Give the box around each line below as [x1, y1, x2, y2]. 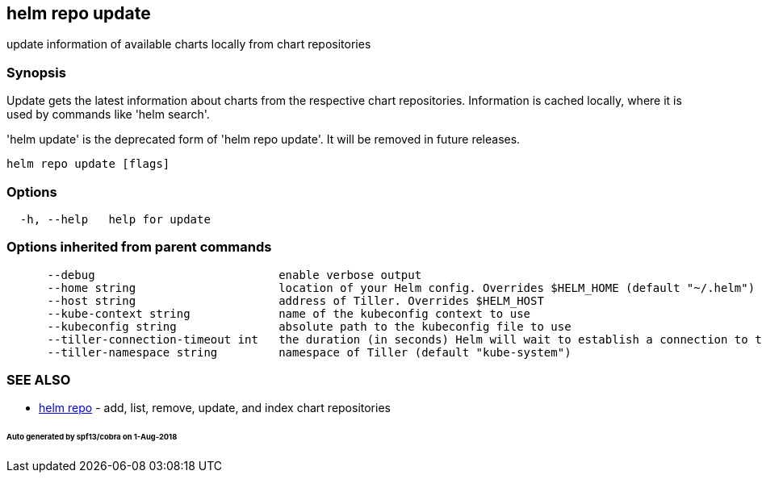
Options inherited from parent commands [6, 239, 272, 256]
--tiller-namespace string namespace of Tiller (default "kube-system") [47, 345, 571, 359]
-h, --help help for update [19, 212, 211, 226]
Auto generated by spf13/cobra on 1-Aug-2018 [6, 432, 178, 442]
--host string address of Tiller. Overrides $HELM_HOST [47, 294, 544, 307]
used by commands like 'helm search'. [6, 107, 210, 122]
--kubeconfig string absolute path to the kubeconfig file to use [47, 319, 571, 333]
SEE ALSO [6, 372, 71, 389]
